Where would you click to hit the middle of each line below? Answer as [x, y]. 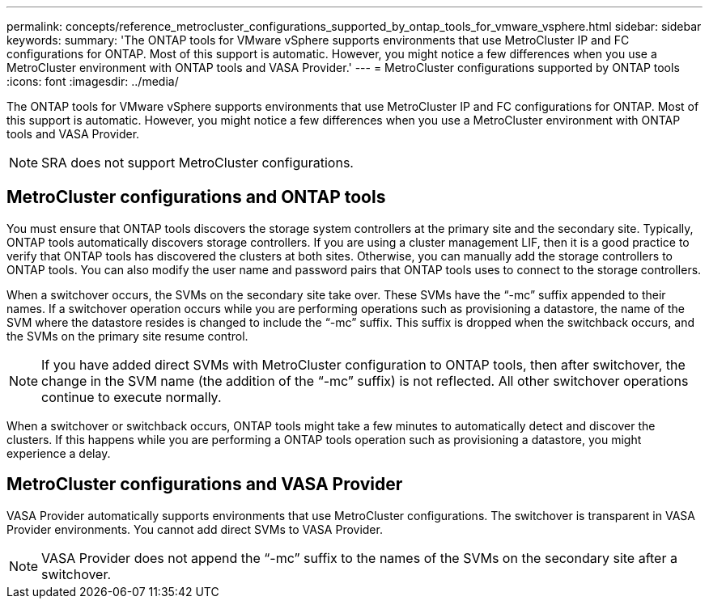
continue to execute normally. [132, 397]
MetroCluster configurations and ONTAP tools [196, 197]
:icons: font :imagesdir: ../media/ [93, 81]
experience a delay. [59, 453]
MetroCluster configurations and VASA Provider [205, 484]
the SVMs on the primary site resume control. [127, 336]
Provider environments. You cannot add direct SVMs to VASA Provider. [195, 529]
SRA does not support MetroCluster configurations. [197, 163]
